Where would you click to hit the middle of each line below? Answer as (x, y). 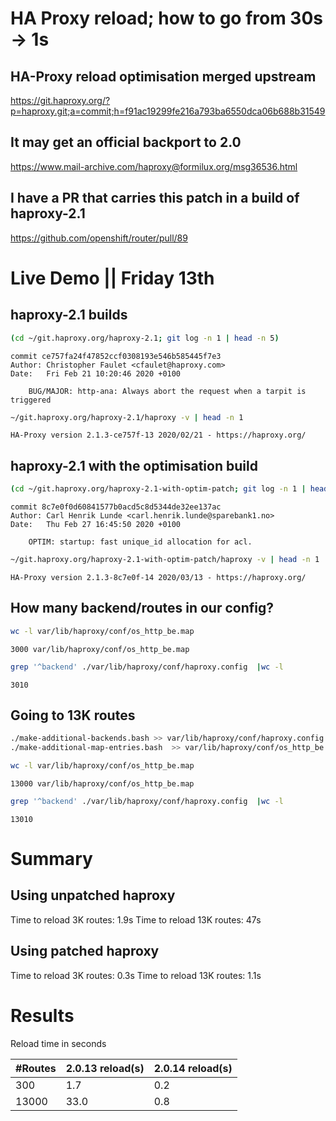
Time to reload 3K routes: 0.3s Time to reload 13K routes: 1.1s (136, 975)
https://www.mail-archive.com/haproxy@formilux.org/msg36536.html (154, 166)
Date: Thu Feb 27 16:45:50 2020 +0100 (96, 525)
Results (42, 1015)
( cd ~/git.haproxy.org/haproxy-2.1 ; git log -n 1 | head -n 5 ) (145, 338)
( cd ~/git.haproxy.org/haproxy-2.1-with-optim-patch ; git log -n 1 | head (169, 489)
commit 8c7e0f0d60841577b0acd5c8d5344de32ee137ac (116, 507)
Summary (51, 859)
